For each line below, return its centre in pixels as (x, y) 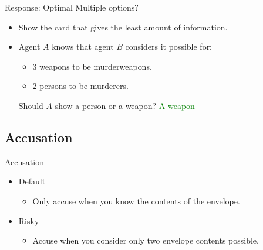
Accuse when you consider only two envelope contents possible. (146, 240)
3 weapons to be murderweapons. (92, 66)
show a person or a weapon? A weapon (125, 105)
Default (32, 181)
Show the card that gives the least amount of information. (123, 27)
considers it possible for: (169, 47)
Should (31, 105)
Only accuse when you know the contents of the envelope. (136, 201)
